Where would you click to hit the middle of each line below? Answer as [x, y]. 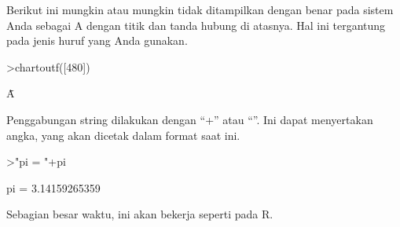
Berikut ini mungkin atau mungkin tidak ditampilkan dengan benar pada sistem [200, 9]
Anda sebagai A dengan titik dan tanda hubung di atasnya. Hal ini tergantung [196, 25]
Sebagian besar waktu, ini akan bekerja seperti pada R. [140, 214]
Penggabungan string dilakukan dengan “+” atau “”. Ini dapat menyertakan [190, 119]
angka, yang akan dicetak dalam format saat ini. [123, 135]
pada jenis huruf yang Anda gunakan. [97, 40]
